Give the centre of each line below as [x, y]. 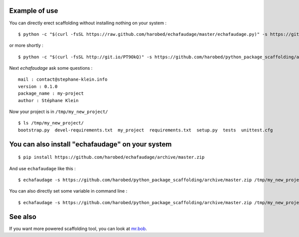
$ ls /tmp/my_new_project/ [51, 123]
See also [23, 217]
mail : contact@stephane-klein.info [63, 79]
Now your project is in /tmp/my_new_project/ [59, 112]
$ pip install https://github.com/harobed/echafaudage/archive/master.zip [111, 157]
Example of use [34, 11]
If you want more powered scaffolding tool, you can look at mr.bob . [78, 229]
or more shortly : [26, 45]
